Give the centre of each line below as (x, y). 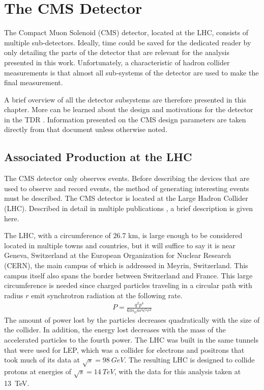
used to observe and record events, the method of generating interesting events (127, 188)
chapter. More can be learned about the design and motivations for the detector (129, 109)
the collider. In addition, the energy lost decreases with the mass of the (115, 330)
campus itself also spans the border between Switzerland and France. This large (128, 275)
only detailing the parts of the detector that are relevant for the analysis (117, 52)
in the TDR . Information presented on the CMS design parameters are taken (125, 119)
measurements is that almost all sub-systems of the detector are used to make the (131, 72)
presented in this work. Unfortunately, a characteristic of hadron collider (117, 62)
